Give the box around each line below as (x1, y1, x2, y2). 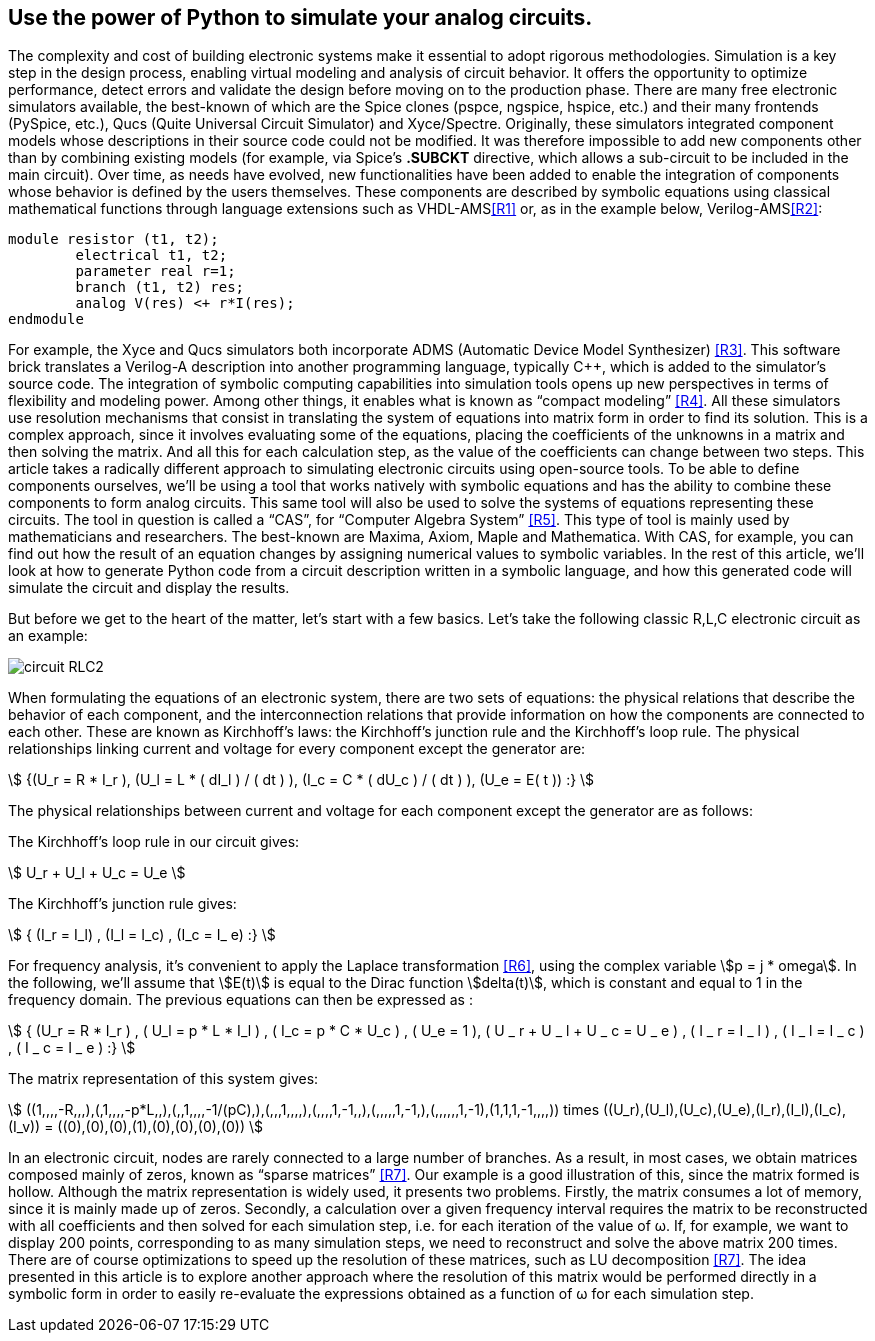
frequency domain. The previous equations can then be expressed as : (8, 991, 473, 1009)
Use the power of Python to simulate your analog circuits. (8, 5, 593, 30)
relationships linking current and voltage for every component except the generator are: (8, 740, 586, 758)
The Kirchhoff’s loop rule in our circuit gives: (8, 833, 300, 851)
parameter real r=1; (75, 263, 236, 280)
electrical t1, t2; (75, 247, 228, 264)
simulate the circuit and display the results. (8, 579, 290, 597)
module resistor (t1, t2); (8, 231, 219, 248)
